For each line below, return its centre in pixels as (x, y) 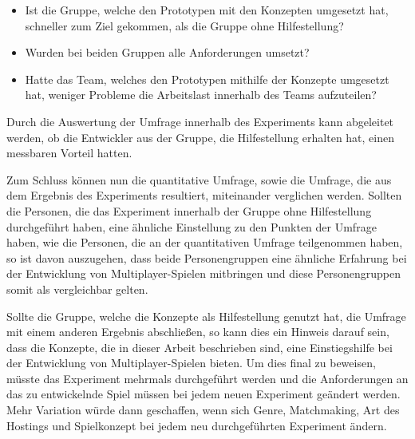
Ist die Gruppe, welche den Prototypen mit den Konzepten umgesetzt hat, (207, 10)
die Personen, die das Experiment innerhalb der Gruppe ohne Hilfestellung (189, 210)
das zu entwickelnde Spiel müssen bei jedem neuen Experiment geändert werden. (204, 394)
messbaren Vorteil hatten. (69, 153)
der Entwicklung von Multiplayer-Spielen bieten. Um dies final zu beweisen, (191, 363)
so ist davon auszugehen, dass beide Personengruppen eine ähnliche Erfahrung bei (207, 257)
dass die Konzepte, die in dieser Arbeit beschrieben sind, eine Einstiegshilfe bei (200, 347)
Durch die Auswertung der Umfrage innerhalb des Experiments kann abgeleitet (200, 121)
